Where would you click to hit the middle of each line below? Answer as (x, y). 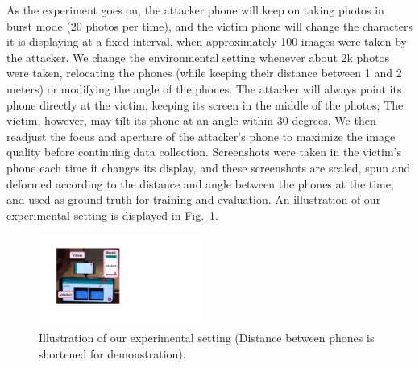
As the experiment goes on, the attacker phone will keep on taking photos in (195, 10)
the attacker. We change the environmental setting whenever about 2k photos (198, 57)
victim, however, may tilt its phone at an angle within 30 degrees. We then (191, 120)
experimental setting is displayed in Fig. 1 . (112, 215)
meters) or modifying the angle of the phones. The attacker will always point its (204, 88)
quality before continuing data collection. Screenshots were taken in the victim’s (204, 152)
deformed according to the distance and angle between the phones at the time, (200, 183)
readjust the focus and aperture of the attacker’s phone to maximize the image (201, 136)
